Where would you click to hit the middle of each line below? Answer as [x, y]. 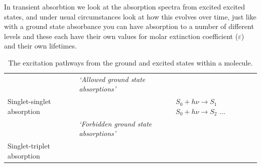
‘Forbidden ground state [115, 123]
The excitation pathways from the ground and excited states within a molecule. [130, 62]
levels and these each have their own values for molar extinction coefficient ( [121, 36]
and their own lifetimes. [40, 46]
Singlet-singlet [29, 101]
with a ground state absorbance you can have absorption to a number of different [129, 26]
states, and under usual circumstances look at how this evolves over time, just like [130, 16]
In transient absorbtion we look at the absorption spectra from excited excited [125, 6]
